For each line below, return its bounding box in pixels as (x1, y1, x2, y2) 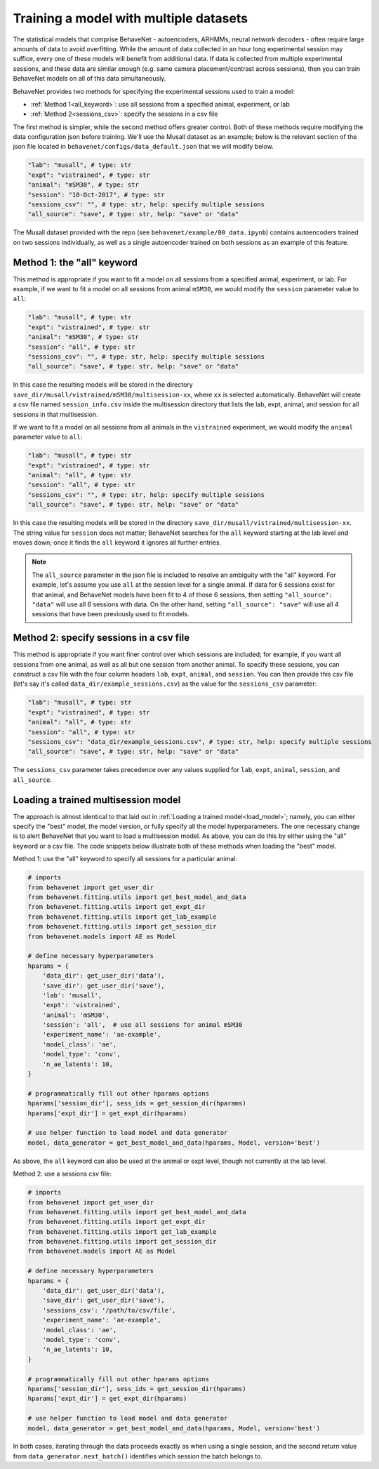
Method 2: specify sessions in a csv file (13, 632, 189, 644)
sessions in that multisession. (13, 410, 98, 418)
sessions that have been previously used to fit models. (32, 610, 189, 618)
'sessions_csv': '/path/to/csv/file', (42, 1306, 176, 1314)
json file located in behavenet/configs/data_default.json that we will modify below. (13, 142, 274, 151)
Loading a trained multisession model (13, 794, 181, 806)
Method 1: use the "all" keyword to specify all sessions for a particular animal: (13, 855, 238, 863)
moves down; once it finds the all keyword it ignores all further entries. (13, 538, 222, 547)
